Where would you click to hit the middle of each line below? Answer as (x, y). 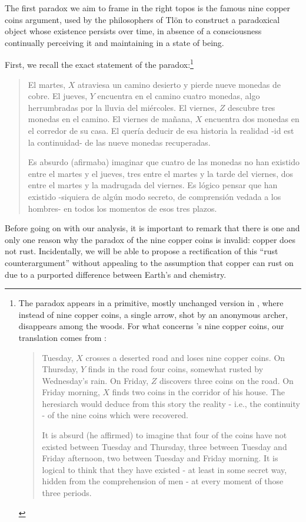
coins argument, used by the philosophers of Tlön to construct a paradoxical (142, 19)
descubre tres (252, 107)
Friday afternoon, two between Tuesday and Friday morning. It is (160, 458)
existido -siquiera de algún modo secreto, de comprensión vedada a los (154, 196)
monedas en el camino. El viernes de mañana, (110, 119)
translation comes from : (62, 337)
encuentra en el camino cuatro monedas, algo (179, 96)
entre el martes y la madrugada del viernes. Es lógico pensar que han (153, 185)
